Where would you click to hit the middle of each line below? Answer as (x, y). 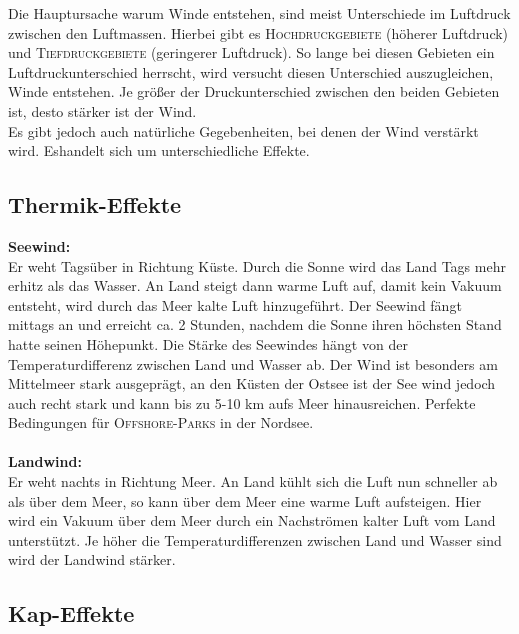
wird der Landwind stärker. (92, 559)
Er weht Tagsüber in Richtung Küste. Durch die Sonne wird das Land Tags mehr (257, 265)
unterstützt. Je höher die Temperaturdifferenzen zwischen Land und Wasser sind (255, 539)
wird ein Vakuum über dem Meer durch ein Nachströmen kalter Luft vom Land (252, 520)
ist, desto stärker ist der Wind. (102, 110)
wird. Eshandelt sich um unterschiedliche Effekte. (159, 150)
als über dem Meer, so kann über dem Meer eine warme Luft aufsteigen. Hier (245, 500)
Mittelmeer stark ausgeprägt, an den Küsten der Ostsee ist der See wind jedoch (252, 383)
